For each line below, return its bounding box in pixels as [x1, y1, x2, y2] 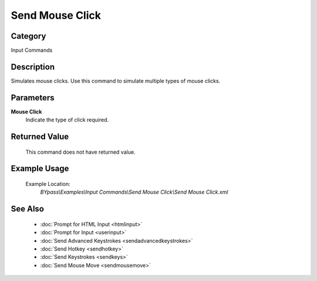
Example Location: [25, 181, 70, 188]
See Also [11, 204, 44, 214]
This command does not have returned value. [25, 148, 136, 155]
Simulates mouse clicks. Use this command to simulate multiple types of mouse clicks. [11, 77, 221, 84]
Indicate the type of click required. [25, 116, 109, 123]
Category [11, 31, 46, 41]
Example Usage [11, 164, 69, 174]
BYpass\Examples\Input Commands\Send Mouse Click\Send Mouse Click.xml [40, 188, 228, 196]
